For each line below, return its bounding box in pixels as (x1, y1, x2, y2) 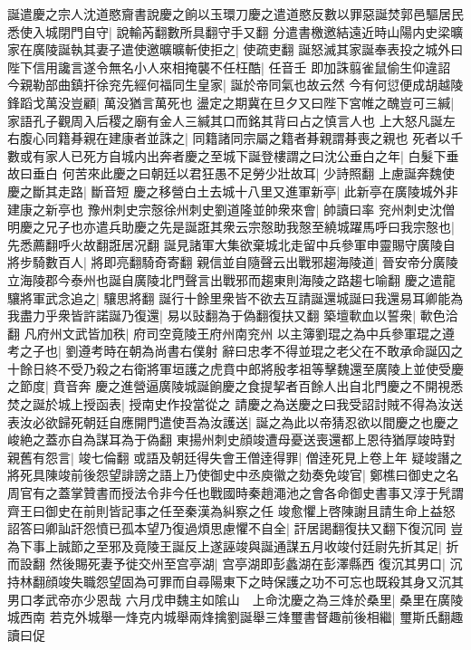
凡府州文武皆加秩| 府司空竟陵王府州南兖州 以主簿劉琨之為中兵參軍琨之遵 (24, 323, 455, 342)
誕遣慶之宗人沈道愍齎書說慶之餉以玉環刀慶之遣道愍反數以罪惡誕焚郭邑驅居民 (7, 5, 464, 23)
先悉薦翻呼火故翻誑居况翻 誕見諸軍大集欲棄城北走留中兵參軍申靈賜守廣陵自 (7, 234, 456, 253)
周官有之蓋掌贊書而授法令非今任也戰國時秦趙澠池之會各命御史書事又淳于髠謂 (7, 483, 464, 502)
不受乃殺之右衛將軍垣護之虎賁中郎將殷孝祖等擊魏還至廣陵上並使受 (57, 358, 451, 378)
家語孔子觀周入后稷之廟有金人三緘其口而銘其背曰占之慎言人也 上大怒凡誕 (7, 110, 443, 129)
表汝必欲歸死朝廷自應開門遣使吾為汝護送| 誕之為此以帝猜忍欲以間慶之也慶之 (7, 412, 459, 431)
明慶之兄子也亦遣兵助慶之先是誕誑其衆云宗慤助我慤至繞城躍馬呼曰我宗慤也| (7, 217, 455, 236)
